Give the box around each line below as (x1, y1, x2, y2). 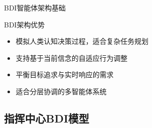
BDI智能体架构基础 (4, 2, 66, 12)
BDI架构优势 (4, 19, 45, 29)
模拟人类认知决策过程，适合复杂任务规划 (15, 36, 149, 46)
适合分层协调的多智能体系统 (15, 86, 107, 96)
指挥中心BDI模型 (4, 110, 89, 126)
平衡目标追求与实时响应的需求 (15, 69, 114, 80)
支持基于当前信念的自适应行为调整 (15, 52, 128, 63)
